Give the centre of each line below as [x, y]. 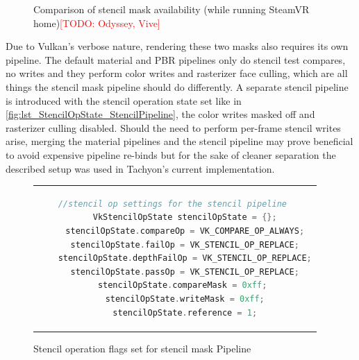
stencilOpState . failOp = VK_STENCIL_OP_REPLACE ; [185, 245]
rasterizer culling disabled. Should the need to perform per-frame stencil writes [173, 127]
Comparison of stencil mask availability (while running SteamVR [172, 9]
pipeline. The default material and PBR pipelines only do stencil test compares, [176, 59]
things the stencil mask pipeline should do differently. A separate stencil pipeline [177, 86]
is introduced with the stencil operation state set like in [124, 100]
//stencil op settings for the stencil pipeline [172, 204]
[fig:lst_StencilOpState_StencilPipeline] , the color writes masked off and [160, 114]
